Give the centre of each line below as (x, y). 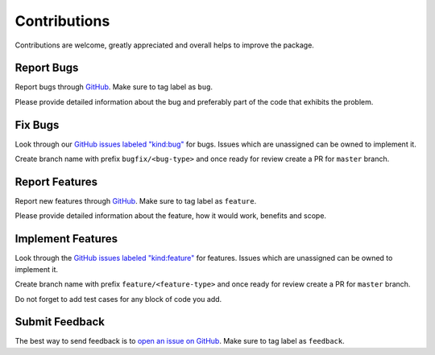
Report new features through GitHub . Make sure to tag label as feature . (136, 201)
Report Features (56, 182)
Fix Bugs (37, 125)
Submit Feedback (60, 322)
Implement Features (66, 239)
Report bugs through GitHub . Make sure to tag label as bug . (114, 87)
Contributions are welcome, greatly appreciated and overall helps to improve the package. (164, 45)
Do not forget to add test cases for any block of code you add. (118, 299)
